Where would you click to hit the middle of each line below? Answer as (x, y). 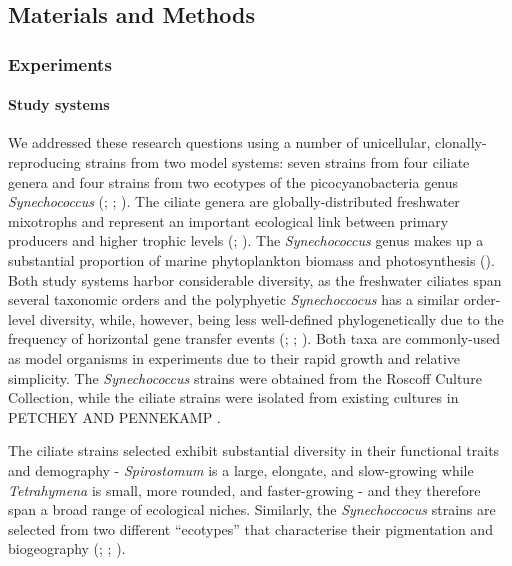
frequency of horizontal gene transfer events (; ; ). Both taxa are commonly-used (254, 338)
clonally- (460, 142)
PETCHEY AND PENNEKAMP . (114, 416)
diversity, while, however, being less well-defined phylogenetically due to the (271, 318)
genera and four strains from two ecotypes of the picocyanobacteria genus (233, 181)
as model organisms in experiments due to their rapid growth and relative (234, 357)
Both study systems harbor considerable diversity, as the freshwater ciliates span (255, 279)
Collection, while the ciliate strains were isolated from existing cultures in (233, 397)
